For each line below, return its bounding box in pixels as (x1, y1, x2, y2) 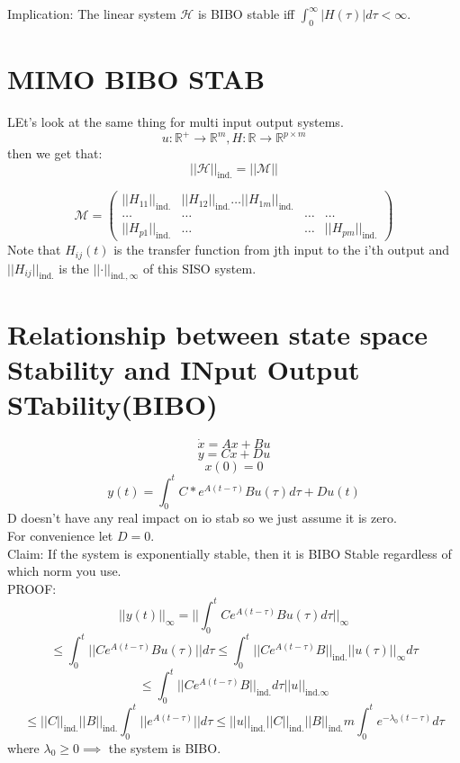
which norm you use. (7, 561, 122, 580)
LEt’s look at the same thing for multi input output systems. (7, 112, 344, 130)
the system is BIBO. (108, 738, 221, 757)
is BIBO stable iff (197, 4, 294, 22)
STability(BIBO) (7, 385, 218, 422)
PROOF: (7, 579, 57, 597)
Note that (7, 240, 61, 259)
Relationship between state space (7, 315, 428, 352)
